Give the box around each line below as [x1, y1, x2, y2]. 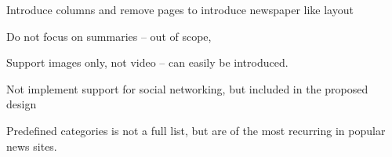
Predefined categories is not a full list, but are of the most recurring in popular [6, 122, 386, 138]
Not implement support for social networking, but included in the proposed [6, 80, 368, 97]
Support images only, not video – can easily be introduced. [6, 54, 289, 71]
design [6, 96, 37, 112]
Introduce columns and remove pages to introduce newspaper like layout [6, 2, 354, 17]
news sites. [6, 137, 57, 154]
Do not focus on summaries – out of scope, [6, 27, 212, 44]
